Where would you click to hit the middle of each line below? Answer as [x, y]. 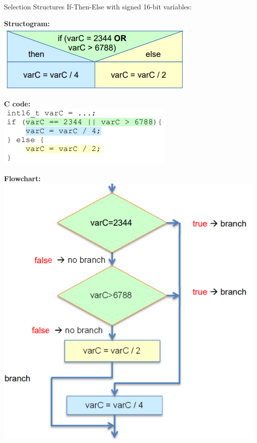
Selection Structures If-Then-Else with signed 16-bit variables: [98, 6]
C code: [17, 103]
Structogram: [27, 23]
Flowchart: [22, 178]
